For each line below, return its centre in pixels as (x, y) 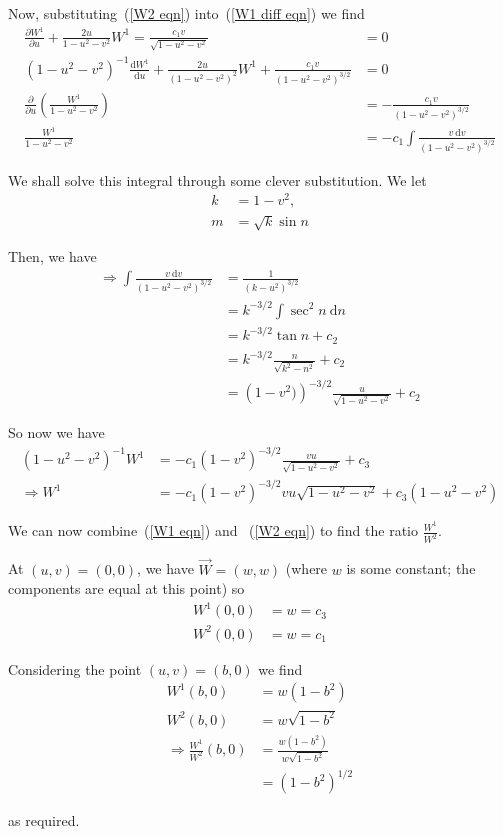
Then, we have (52, 255)
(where (306, 568)
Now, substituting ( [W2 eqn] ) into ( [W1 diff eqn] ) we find (186, 13)
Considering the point (75, 668)
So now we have (56, 431)
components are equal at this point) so (126, 588)
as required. (44, 820)
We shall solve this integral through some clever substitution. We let (217, 179)
